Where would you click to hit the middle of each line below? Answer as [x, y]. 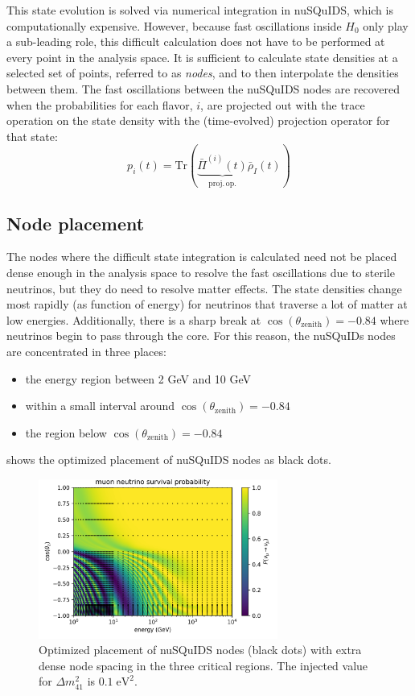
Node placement [76, 223]
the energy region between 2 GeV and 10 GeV [138, 378]
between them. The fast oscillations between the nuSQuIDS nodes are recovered [203, 88]
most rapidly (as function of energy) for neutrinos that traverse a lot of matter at [207, 304]
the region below [66, 432]
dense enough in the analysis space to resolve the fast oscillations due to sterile [201, 273]
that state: [32, 136]
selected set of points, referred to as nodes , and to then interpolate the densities [203, 73]
